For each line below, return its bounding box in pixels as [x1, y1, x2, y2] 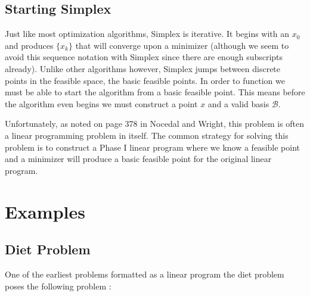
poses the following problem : [5, 279, 111, 292]
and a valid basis [207, 97, 269, 110]
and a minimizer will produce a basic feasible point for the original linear [5, 152, 272, 165]
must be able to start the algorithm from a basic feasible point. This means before [5, 86, 305, 98]
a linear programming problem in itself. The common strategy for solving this [5, 129, 289, 141]
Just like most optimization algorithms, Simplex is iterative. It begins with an [5, 27, 290, 40]
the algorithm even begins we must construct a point [5, 97, 198, 110]
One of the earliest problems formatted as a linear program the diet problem [5, 267, 284, 280]
